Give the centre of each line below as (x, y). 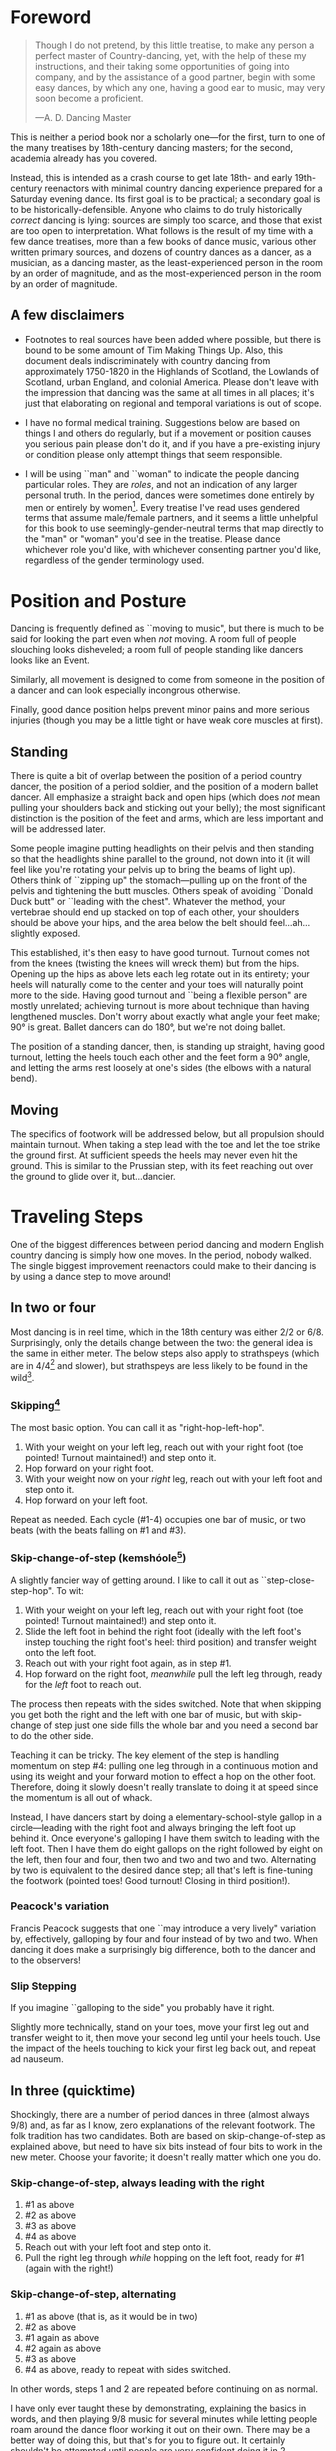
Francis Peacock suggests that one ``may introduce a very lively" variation (163, 1928)
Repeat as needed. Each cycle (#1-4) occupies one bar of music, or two (158, 1519)
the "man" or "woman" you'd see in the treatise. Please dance (152, 539)
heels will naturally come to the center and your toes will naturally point (157, 985)
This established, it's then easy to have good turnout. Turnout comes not (160, 953)
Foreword (51, 17)
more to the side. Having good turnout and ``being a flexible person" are (159, 995)
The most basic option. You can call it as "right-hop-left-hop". (137, 1427)
